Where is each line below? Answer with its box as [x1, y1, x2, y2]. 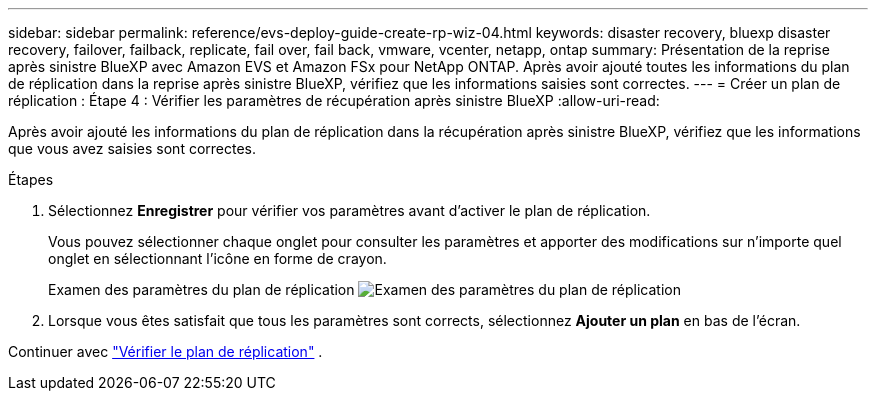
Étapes [8, 171, 54, 188]
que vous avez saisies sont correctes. [8, 140, 257, 157]
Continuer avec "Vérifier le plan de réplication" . [8, 343, 323, 360]
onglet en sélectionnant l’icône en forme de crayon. [48, 250, 387, 267]
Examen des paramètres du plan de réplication [48, 281, 355, 298]
